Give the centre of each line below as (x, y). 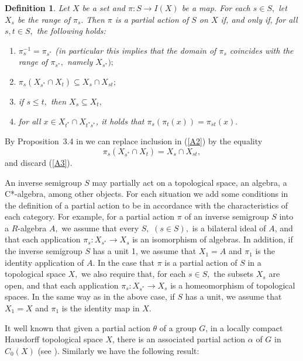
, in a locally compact (244, 327)
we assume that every (100, 228)
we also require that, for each (134, 274)
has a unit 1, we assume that (144, 251)
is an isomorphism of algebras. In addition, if (213, 239)
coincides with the (261, 50)
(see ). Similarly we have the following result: (118, 350)
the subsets (234, 274)
